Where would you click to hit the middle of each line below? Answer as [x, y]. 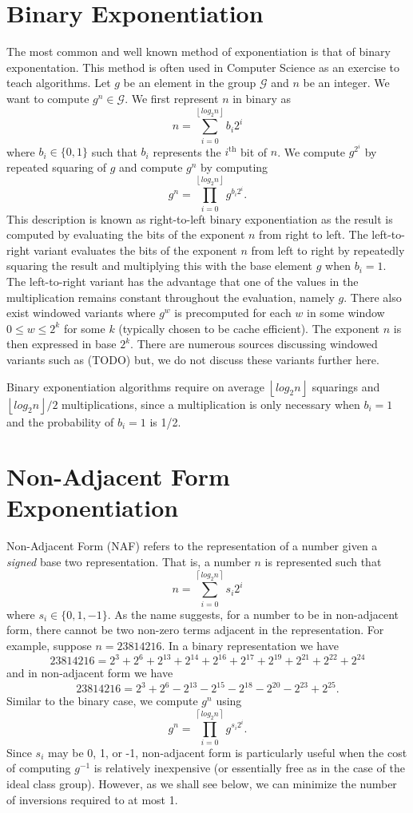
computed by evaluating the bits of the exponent [126, 234]
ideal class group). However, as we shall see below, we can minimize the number [202, 784]
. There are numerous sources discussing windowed [254, 344]
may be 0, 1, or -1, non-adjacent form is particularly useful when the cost [227, 752]
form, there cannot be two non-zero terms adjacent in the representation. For [195, 630]
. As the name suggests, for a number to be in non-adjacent [253, 614]
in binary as [262, 98]
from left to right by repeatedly [328, 250]
